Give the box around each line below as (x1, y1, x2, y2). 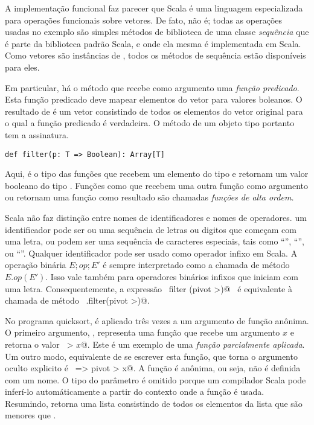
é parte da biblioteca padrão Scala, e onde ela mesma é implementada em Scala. (5, 37, 301, 50)
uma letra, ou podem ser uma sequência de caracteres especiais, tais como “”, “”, (5, 235, 304, 248)
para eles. (5, 60, 40, 73)
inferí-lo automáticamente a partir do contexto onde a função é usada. (5, 385, 264, 398)
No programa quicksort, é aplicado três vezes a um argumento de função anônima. (5, 314, 309, 327)
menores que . (5, 409, 56, 421)
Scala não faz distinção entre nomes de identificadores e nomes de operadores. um (5, 211, 307, 223)
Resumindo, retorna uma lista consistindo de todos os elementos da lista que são (5, 397, 303, 409)
